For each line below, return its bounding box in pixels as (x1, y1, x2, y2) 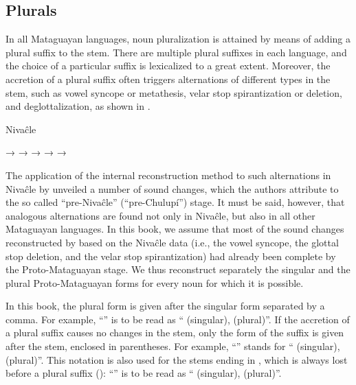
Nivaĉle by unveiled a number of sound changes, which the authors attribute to (5, 181, 339, 196)
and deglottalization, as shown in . (5, 99, 151, 113)
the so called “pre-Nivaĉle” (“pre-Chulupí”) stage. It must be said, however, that (5, 195, 345, 209)
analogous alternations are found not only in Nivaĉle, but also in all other (5, 208, 315, 222)
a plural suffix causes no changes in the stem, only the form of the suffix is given (5, 325, 344, 340)
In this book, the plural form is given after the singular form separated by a (5, 299, 325, 313)
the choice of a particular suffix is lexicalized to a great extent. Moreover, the (5, 58, 331, 73)
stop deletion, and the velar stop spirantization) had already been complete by (5, 248, 336, 263)
